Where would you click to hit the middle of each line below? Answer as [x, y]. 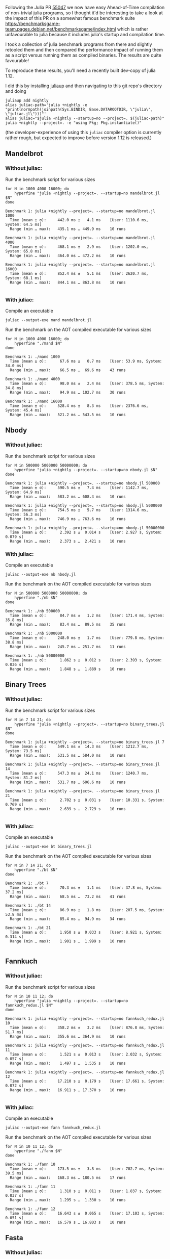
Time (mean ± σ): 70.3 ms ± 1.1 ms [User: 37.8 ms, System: [86, 888]
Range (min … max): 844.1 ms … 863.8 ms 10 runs [68, 282]
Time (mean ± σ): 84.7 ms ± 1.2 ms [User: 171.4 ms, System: [87, 615]
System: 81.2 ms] [24, 778]
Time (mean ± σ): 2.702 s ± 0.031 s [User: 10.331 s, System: [87, 800]
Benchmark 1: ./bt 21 [28, 928]
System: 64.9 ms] [24, 492]
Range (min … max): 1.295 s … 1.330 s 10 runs [68, 1200]
